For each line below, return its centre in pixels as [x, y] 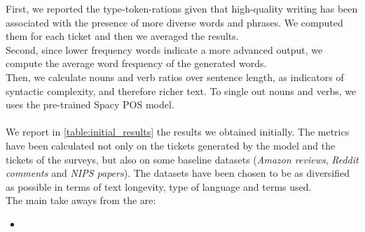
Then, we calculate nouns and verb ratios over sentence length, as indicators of [175, 77]
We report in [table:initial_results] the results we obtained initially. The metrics [178, 132]
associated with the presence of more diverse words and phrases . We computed [174, 22]
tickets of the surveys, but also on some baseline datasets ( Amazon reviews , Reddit [182, 159]
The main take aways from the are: [81, 200]
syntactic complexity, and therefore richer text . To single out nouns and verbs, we [181, 90]
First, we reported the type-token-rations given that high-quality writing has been [182, 8]
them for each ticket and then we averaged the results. [122, 36]
